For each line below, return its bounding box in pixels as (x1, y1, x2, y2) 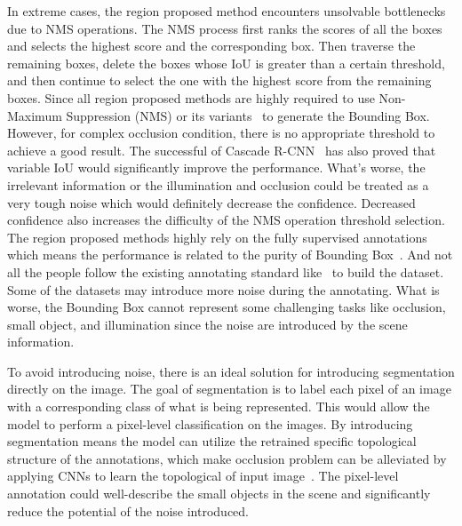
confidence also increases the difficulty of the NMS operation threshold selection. (7, 211, 445, 229)
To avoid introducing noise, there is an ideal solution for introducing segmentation (7, 362, 455, 380)
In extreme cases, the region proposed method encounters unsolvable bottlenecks (7, 2, 446, 20)
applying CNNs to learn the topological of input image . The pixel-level (7, 466, 399, 485)
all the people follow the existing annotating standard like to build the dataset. (7, 262, 444, 281)
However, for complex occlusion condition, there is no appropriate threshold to (7, 124, 435, 142)
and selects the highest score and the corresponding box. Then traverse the (7, 36, 416, 55)
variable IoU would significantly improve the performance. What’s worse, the (7, 158, 426, 177)
